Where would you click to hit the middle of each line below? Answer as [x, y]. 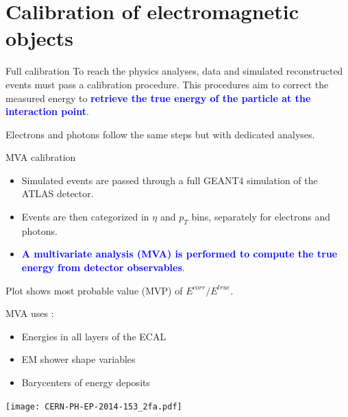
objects [40, 38]
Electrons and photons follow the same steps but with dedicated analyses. [160, 134]
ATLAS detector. [58, 193]
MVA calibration [41, 157]
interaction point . [47, 111]
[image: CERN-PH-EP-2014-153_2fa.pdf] [94, 406]
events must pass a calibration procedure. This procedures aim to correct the [167, 84]
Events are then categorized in [85, 217]
